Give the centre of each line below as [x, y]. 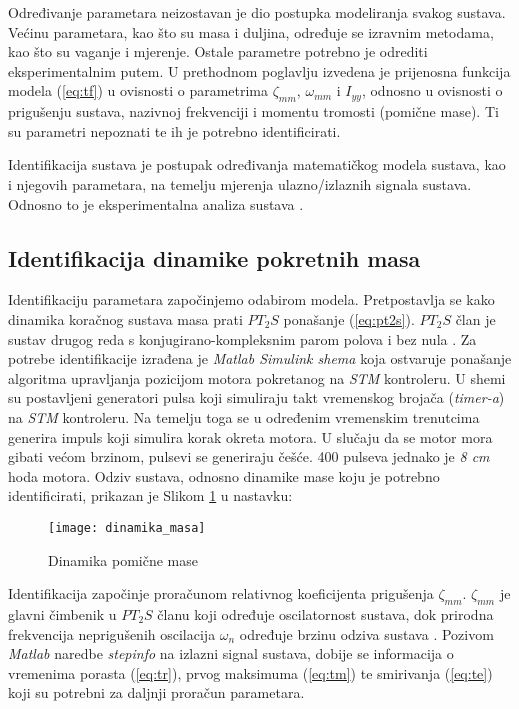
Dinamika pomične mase [123, 559]
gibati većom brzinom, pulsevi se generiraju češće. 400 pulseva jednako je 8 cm [249, 456]
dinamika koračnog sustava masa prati [125, 318]
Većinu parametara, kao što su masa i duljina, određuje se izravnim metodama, [251, 31]
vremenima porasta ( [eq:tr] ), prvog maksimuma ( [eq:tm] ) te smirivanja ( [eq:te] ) [250, 672]
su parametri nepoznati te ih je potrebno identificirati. [174, 130]
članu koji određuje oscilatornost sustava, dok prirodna [325, 613]
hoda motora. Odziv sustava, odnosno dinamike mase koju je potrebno [224, 475]
